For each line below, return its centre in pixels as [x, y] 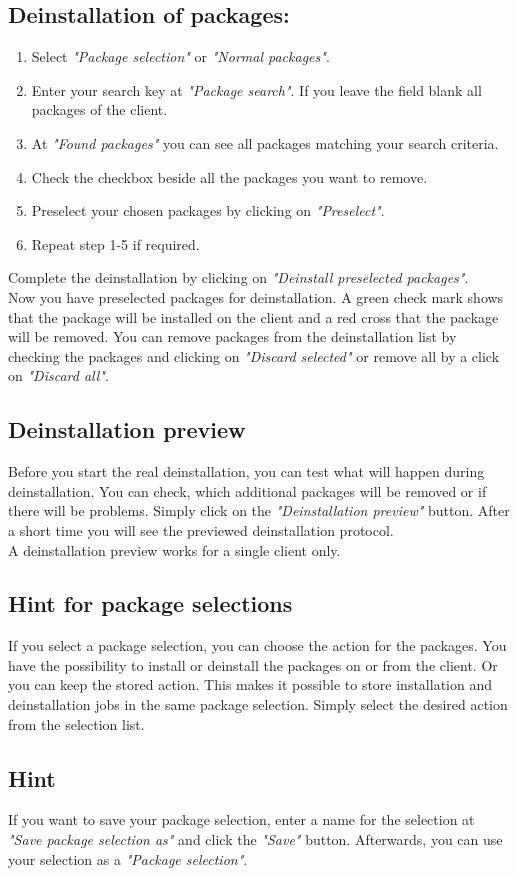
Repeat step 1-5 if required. [115, 243]
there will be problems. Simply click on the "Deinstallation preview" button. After [259, 510]
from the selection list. [76, 723]
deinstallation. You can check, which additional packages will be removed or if [247, 490]
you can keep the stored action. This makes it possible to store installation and [250, 684]
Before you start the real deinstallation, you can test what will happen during [246, 471]
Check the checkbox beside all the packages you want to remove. [229, 176]
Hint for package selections [150, 603]
